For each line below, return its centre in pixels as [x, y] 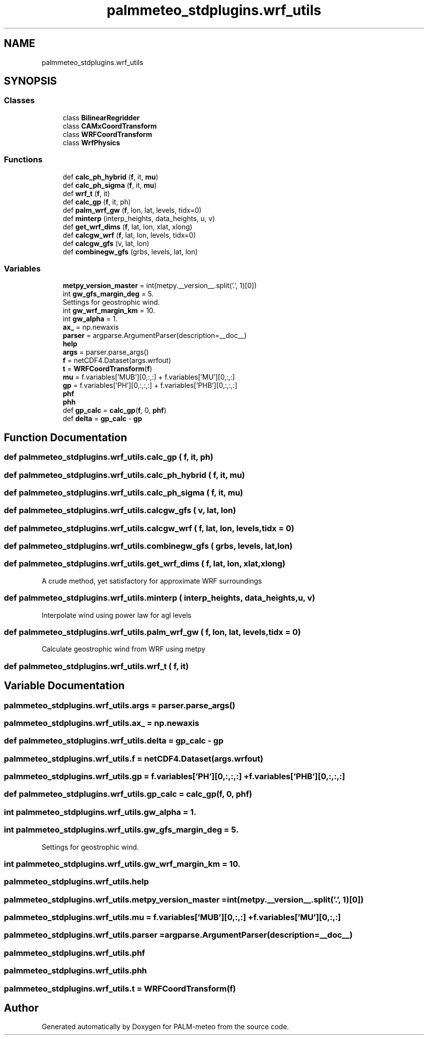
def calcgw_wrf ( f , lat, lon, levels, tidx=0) [129, 235]
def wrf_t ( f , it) [86, 193]
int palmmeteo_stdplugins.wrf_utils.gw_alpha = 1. [100, 812]
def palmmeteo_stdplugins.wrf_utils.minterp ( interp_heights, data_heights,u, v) [160, 598]
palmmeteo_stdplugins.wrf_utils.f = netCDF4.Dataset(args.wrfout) [134, 758]
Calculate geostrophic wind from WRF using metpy [124, 649]
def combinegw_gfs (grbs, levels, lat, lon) [130, 251]
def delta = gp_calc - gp [102, 419]
